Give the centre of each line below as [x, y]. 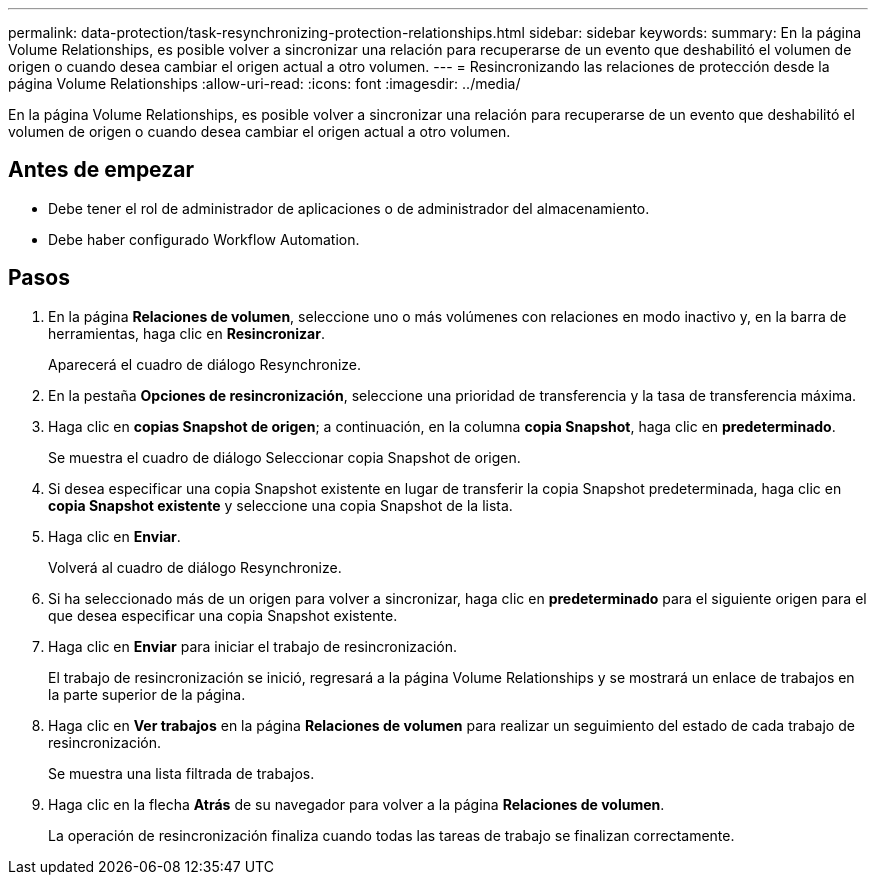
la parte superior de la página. [147, 694]
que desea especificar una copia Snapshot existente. [223, 615]
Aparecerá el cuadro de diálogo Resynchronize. [205, 364]
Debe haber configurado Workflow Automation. [204, 239]
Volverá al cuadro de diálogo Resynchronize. [195, 567]
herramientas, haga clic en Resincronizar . [186, 333]
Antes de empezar [101, 170]
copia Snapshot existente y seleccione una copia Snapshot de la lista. [280, 505]
